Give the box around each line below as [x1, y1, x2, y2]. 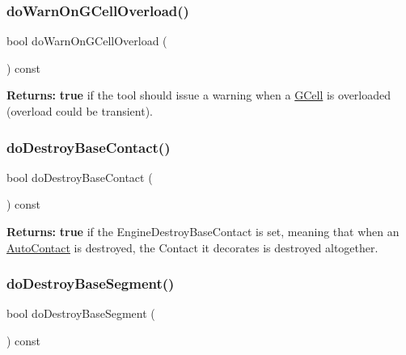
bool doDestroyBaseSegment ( [6, 305, 155, 322]
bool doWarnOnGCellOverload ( [6, 32, 167, 49]
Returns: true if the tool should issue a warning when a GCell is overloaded [6, 87, 391, 104]
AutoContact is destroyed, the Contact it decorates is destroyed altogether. [6, 239, 379, 256]
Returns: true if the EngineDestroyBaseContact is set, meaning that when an [6, 223, 400, 239]
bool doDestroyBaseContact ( [6, 168, 153, 185]
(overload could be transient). [6, 103, 154, 119]
